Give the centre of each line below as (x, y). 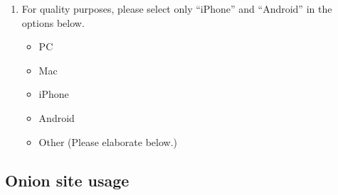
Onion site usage (67, 180)
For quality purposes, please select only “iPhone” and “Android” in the (177, 9)
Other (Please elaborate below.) (108, 141)
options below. (53, 22)
